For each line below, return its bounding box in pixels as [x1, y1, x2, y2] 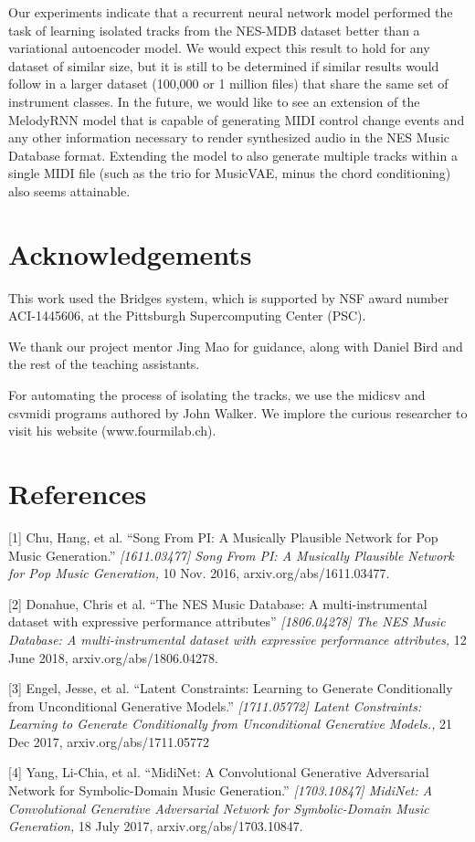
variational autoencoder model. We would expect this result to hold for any [8, 38, 430, 58]
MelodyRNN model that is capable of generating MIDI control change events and [8, 110, 465, 129]
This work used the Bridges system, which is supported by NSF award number [8, 288, 449, 307]
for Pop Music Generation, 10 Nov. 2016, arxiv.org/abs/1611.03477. [8, 563, 390, 583]
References [8, 475, 147, 511]
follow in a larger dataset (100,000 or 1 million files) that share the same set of [8, 74, 449, 93]
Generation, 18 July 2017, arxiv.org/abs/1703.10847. [8, 816, 303, 836]
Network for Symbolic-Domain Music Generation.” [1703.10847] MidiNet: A [8, 781, 433, 800]
